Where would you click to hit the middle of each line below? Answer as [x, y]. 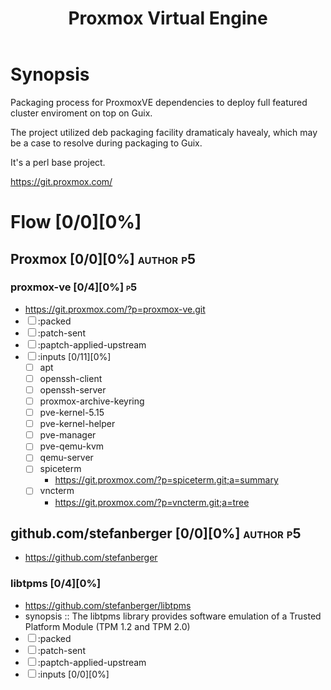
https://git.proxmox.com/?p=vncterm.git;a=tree [152, 502]
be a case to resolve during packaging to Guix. [106, 143]
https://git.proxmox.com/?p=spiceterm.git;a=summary [166, 480]
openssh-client [71, 378]
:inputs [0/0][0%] [73, 674]
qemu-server [66, 458]
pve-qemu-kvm [72, 446]
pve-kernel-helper [77, 424]
